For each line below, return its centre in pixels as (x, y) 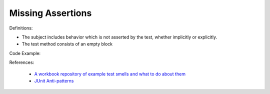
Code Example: (25, 53)
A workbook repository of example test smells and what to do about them (110, 74)
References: (22, 62)
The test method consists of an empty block (67, 44)
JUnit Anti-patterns (54, 80)
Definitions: (21, 28)
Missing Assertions (50, 13)
